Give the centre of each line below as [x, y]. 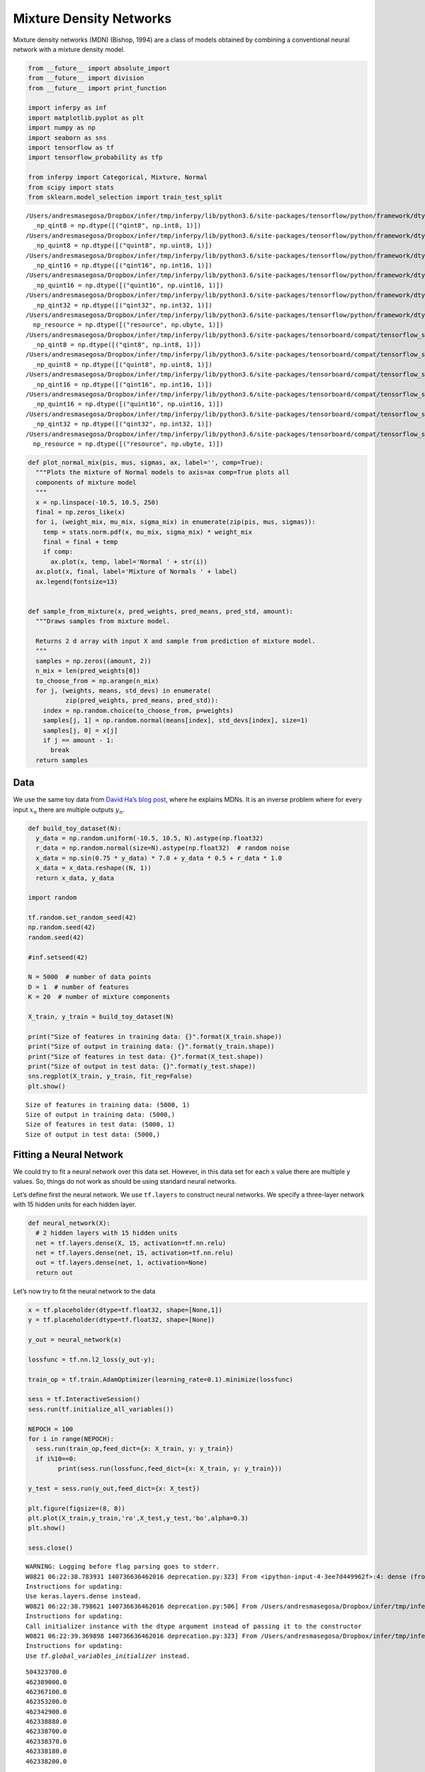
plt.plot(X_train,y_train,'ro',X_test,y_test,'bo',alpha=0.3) [138, 1518]
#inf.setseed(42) [58, 957]
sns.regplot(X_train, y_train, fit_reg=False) [110, 1076]
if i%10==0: [56, 1459]
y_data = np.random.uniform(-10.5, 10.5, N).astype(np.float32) [149, 838]
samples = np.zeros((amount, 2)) [93, 661]
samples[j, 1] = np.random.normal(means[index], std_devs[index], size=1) [175, 720]
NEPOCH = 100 [51, 1429]
